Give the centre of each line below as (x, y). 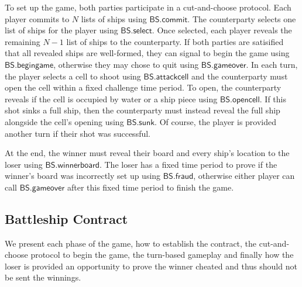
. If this (273, 98)
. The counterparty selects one (242, 18)
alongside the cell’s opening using (64, 121)
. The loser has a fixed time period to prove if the (188, 164)
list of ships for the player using (61, 30)
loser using (24, 164)
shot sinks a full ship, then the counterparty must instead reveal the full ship (143, 110)
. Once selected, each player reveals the (222, 30)
